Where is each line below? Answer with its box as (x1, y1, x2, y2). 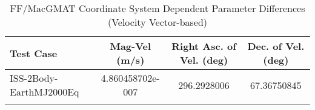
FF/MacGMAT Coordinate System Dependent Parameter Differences (10, 1, 305, 15)
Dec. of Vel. (247, 39, 305, 53)
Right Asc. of (171, 39, 236, 53)
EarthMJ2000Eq (10, 85, 79, 99)
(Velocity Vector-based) (107, 15, 208, 29)
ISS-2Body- (10, 71, 58, 85)
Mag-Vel (110, 39, 151, 53)
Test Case (10, 46, 58, 60)
